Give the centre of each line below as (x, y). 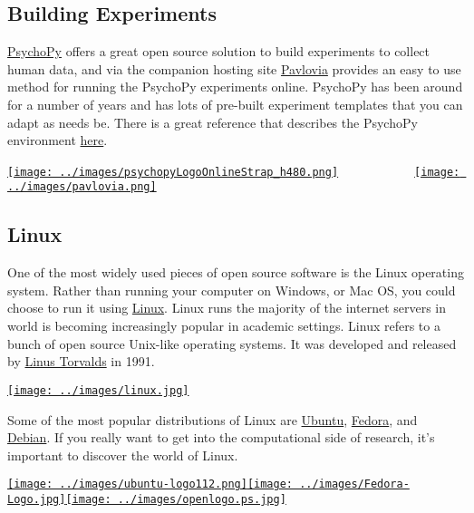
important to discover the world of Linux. (123, 455)
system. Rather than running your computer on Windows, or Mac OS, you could (232, 290)
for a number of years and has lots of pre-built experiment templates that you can (235, 104)
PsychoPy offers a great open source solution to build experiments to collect (219, 51)
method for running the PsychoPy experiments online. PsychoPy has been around (235, 87)
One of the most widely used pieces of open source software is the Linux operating (236, 272)
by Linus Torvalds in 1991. (81, 361)
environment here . (58, 140)
